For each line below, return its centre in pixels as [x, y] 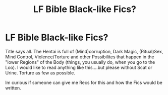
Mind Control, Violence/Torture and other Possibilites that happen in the [80, 57]
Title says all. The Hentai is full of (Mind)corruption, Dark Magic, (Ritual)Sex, [84, 51]
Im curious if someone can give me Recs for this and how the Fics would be [84, 82]
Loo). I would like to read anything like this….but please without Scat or [79, 67]
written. [13, 88]
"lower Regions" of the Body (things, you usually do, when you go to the [80, 62]
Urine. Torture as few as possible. [40, 73]
